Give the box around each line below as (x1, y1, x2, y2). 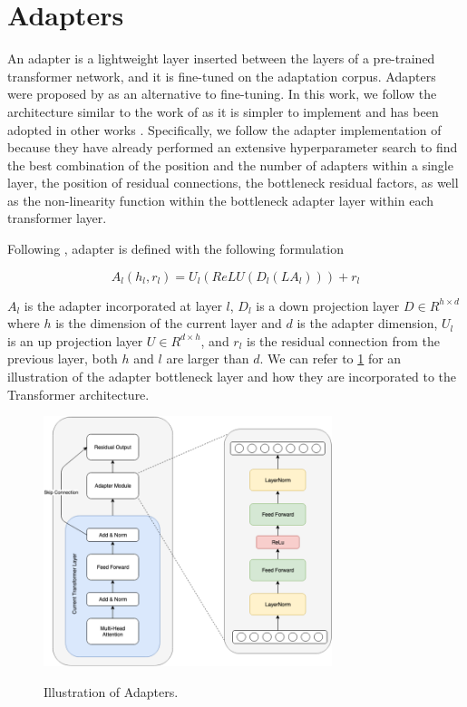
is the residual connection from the (247, 331, 441, 350)
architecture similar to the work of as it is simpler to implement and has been (7, 102, 439, 121)
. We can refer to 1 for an (259, 349, 402, 368)
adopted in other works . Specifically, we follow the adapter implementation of (7, 120, 442, 139)
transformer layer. (7, 208, 107, 228)
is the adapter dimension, (297, 314, 438, 333)
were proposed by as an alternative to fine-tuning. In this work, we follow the (7, 84, 437, 103)
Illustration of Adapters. (44, 683, 179, 702)
